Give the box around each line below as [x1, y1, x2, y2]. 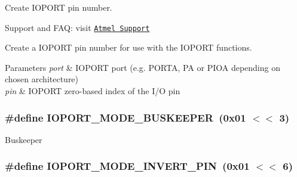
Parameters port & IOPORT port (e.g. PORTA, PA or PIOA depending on [5, 61, 280, 73]
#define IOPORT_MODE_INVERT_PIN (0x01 [5, 159, 250, 173]
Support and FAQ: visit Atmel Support [5, 21, 150, 33]
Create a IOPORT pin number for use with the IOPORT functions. [5, 41, 252, 54]
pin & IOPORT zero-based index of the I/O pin [5, 85, 180, 97]
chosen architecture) [5, 73, 79, 85]
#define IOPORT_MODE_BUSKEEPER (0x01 [5, 110, 246, 125]
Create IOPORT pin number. [5, 1, 112, 13]
